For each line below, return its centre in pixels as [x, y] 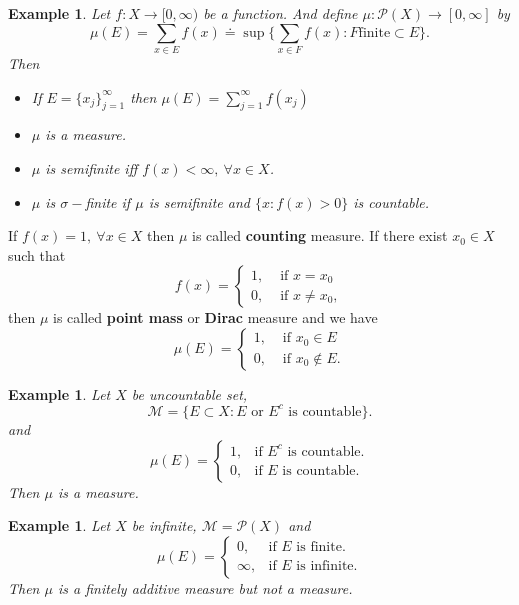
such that [37, 254]
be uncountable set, [189, 393]
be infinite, [164, 525]
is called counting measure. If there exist [320, 235]
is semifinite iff [91, 167]
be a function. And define [280, 13]
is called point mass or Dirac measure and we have [215, 317]
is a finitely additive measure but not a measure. [205, 587]
